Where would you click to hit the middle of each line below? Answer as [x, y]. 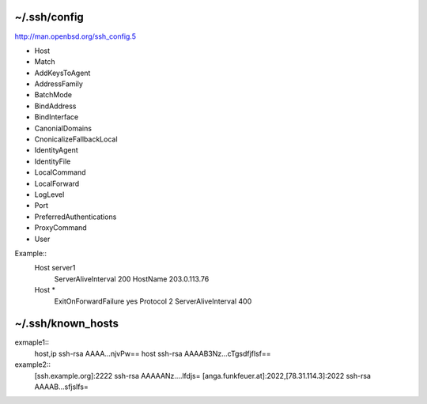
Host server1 [55, 268]
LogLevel [49, 194]
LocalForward [57, 183]
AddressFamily [59, 84]
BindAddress [55, 106]
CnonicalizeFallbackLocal [76, 139]
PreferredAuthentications [76, 217]
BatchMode [53, 95]
